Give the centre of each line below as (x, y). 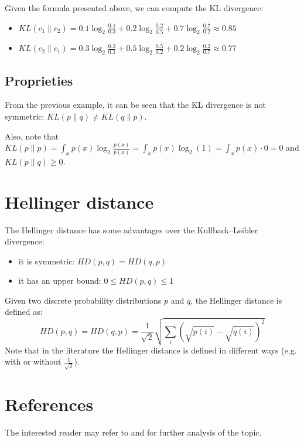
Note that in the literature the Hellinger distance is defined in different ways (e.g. (151, 350)
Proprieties (39, 80)
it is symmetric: (47, 261)
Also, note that (32, 136)
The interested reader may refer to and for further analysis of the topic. (133, 432)
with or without (33, 361)
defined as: (24, 312)
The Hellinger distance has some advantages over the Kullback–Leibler (131, 229)
